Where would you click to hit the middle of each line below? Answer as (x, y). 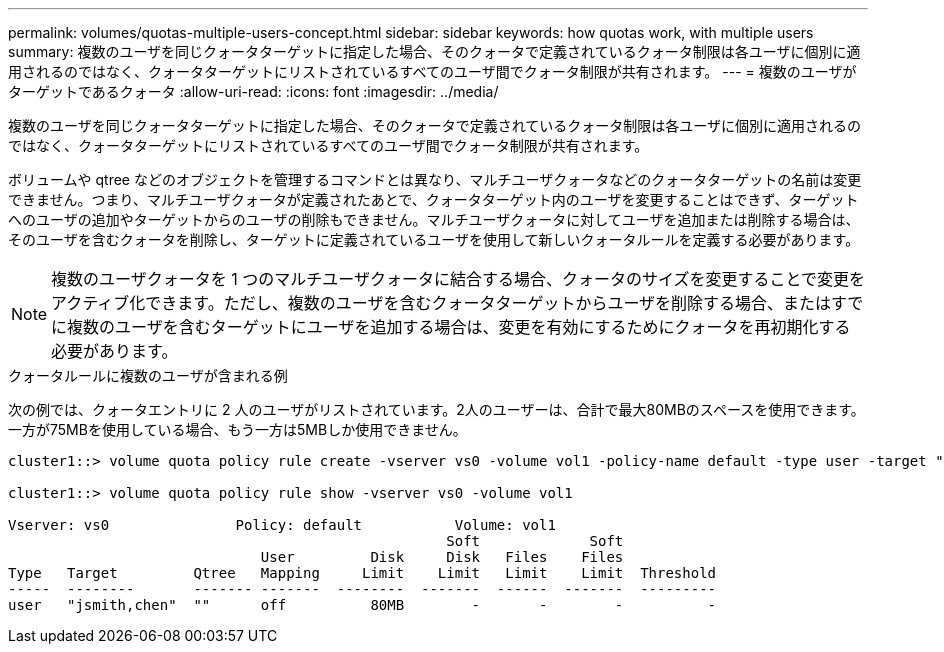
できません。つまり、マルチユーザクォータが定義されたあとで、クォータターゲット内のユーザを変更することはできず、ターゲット (433, 199)
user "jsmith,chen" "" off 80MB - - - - (362, 605)
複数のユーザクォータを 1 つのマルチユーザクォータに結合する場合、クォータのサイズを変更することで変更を (458, 279)
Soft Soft (535, 541)
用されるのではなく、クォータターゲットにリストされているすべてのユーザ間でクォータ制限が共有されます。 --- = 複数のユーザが (432, 71)
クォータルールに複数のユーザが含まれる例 (148, 375)
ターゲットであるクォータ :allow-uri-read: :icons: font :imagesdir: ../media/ (253, 91)
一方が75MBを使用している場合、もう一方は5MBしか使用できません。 (237, 429)
